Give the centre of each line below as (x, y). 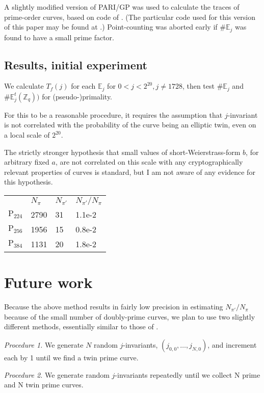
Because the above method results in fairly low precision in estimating (114, 307)
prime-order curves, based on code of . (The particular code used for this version (130, 17)
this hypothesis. (29, 182)
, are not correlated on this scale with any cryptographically (149, 162)
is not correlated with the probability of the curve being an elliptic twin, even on (130, 125)
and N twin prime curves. (44, 385)
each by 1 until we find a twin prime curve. (71, 357)
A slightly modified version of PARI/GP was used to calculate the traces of (122, 7)
